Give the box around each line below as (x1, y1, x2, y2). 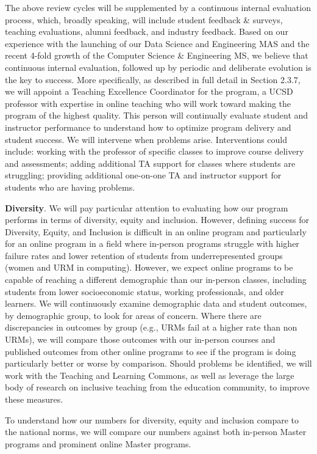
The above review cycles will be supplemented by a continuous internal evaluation (5, 1, 311, 13)
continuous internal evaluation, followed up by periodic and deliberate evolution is (5, 60, 312, 73)
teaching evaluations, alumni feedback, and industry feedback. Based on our (5, 25, 288, 38)
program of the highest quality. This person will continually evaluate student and (5, 109, 308, 122)
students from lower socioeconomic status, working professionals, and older (5, 285, 284, 298)
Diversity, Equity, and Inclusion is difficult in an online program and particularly (5, 225, 307, 238)
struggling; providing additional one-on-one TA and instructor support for (5, 169, 282, 181)
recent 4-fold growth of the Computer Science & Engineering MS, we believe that (5, 49, 308, 62)
